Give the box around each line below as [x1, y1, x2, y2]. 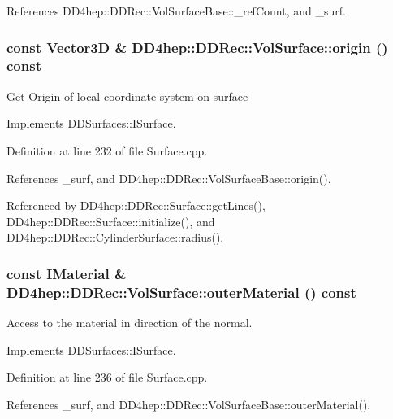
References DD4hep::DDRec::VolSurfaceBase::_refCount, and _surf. [6, 2, 346, 19]
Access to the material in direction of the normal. [6, 314, 253, 331]
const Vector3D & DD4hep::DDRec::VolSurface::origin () [6, 37, 388, 57]
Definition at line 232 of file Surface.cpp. [6, 142, 208, 159]
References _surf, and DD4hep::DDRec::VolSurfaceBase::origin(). [6, 169, 331, 186]
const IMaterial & [6, 263, 127, 283]
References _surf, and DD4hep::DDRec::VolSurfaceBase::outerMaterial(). [6, 395, 371, 412]
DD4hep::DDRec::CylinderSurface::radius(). [6, 229, 224, 246]
